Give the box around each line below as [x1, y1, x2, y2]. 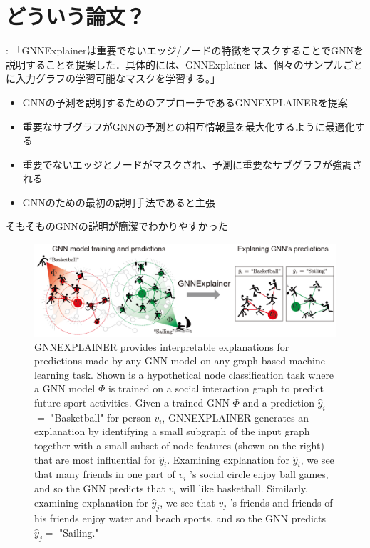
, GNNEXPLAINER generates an [162, 409, 309, 424]
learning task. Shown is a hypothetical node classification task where [34, 367, 334, 382]
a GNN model [34, 381, 96, 396]
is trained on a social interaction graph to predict [108, 381, 324, 396]
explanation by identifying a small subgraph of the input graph [34, 424, 310, 439]
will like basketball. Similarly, [180, 481, 308, 496]
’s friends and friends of [230, 494, 333, 509]
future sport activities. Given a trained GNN [34, 395, 230, 410]
